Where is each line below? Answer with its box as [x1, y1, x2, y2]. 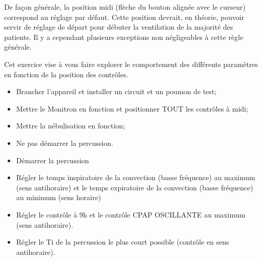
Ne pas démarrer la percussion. [16, 137, 114, 148]
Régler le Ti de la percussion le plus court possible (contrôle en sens [16, 236, 229, 247]
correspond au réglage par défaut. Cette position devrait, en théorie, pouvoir [4, 11, 245, 22]
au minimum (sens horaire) [16, 192, 101, 203]
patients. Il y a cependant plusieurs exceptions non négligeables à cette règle [4, 31, 244, 42]
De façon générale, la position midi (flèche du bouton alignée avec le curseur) [4, 2, 246, 12]
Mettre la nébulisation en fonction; [16, 120, 125, 131]
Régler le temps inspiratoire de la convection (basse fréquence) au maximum [16, 172, 255, 183]
